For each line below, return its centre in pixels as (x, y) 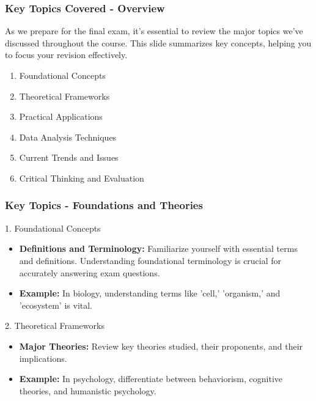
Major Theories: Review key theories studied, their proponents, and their (161, 346)
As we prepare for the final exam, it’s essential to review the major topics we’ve (154, 31)
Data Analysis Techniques (68, 137)
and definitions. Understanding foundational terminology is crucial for (150, 260)
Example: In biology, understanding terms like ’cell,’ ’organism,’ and (150, 293)
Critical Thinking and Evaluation (82, 178)
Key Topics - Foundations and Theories (104, 205)
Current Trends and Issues (69, 157)
